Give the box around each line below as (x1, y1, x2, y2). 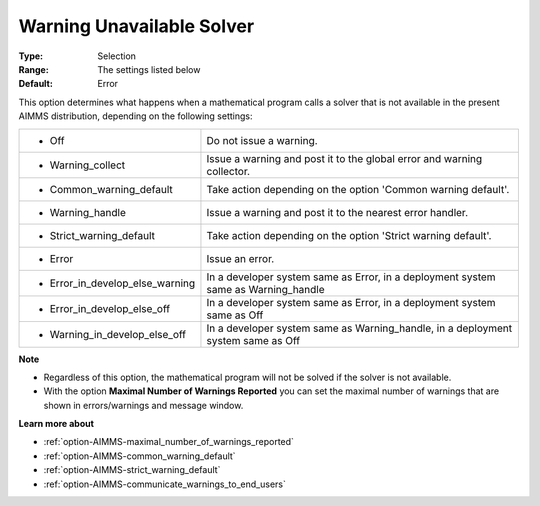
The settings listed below (97, 63, 201, 75)
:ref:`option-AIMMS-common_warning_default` (43, 450, 236, 462)
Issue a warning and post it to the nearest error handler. (206, 205, 469, 219)
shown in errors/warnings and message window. (43, 399, 244, 411)
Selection (97, 50, 137, 62)
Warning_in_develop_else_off (49, 327, 187, 341)
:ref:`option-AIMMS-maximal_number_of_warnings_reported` (43, 436, 295, 448)
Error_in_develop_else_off (49, 301, 170, 315)
